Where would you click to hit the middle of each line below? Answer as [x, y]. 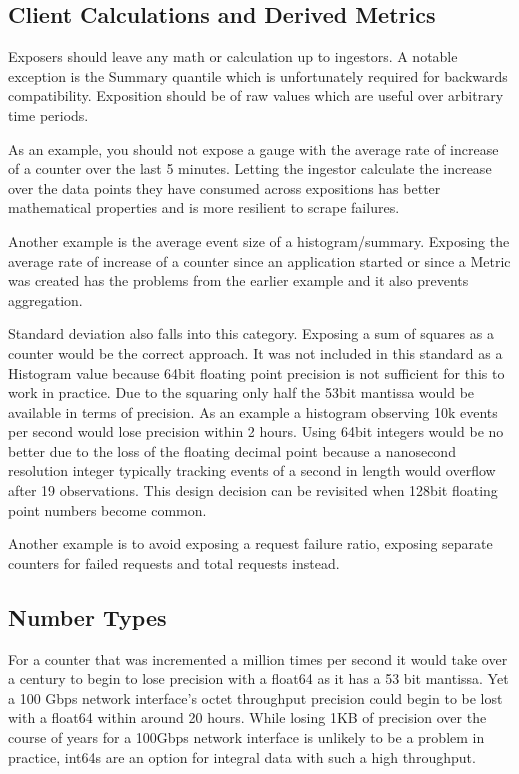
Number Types [87, 616]
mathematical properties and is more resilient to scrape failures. [204, 207]
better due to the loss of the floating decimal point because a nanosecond [232, 450]
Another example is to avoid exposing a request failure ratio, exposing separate [250, 543]
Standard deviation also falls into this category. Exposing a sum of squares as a [251, 333]
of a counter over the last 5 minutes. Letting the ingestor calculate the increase [250, 168]
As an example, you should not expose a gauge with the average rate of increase [253, 148]
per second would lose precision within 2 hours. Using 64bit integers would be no [256, 431]
